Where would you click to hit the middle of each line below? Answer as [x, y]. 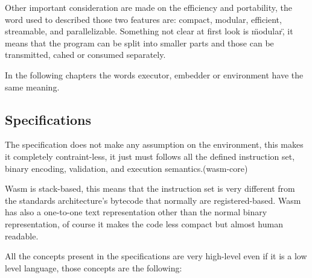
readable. [22, 235]
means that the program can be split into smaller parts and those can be [139, 43]
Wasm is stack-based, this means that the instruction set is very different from [150, 188]
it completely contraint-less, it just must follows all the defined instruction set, [150, 156]
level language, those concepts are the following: [94, 267]
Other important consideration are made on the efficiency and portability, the [148, 7]
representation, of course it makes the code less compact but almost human [144, 223]
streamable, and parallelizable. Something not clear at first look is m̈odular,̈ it [149, 31]
